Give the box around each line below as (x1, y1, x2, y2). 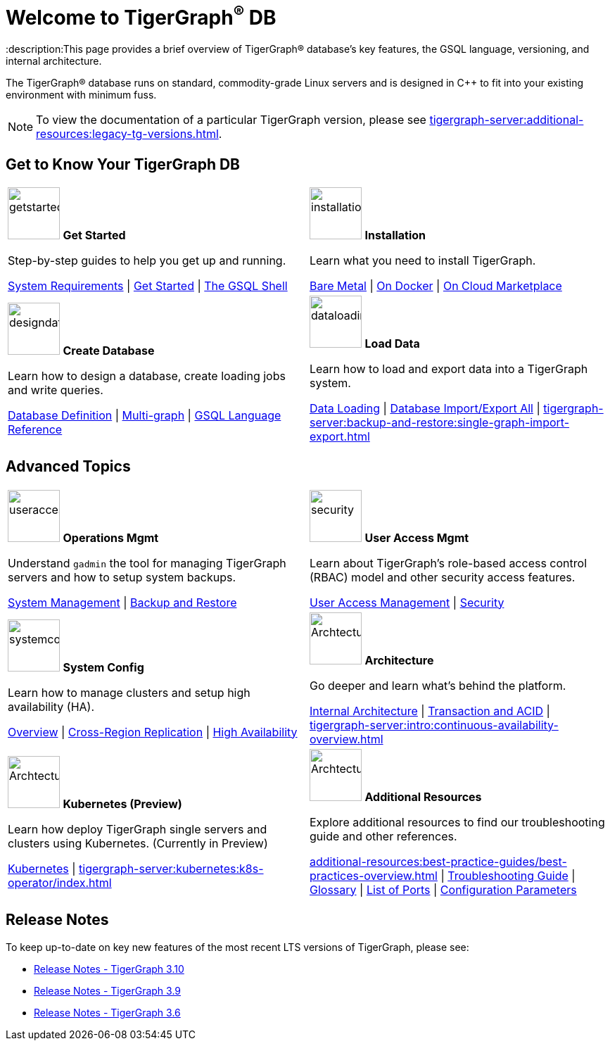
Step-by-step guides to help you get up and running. (8, 253, 286, 267)
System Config (63, 660, 144, 674)
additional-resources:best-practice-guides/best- (310, 854, 567, 869)
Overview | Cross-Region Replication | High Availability (8, 724, 298, 739)
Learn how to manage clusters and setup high (8, 685, 250, 700)
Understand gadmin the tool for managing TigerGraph (8, 555, 286, 570)
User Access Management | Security (310, 595, 504, 610)
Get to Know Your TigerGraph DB (6, 155, 240, 173)
